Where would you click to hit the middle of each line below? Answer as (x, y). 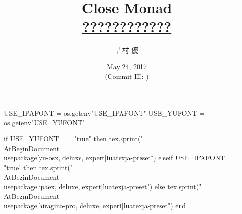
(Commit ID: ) (127, 76)
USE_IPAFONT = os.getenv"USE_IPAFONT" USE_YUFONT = (104, 113)
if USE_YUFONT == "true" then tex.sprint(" (73, 139)
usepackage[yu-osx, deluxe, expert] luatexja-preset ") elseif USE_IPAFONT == (121, 158)
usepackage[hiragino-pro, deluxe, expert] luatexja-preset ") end (95, 205)
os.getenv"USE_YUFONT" (45, 122)
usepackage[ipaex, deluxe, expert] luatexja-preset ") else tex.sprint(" (103, 186)
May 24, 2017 (127, 66)
